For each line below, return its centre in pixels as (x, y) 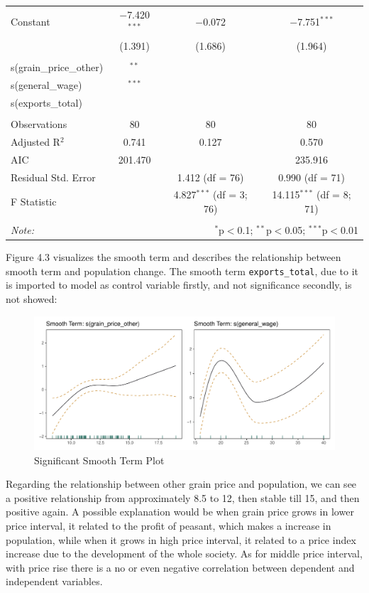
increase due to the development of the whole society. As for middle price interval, (184, 554)
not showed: (32, 299)
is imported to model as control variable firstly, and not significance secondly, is (179, 285)
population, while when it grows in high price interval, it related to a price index (181, 539)
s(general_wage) (46, 85)
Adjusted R (35, 141)
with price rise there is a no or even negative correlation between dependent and (180, 567)
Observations (39, 124)
